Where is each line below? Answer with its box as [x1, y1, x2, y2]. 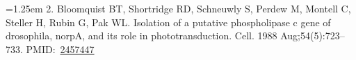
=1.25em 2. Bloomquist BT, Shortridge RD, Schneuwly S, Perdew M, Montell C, [6, 1, 351, 15]
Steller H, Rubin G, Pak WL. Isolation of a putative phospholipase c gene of [6, 14, 331, 29]
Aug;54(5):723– [280, 28, 345, 43]
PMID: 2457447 [26, 41, 95, 56]
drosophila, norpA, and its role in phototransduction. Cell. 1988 [6, 28, 277, 43]
